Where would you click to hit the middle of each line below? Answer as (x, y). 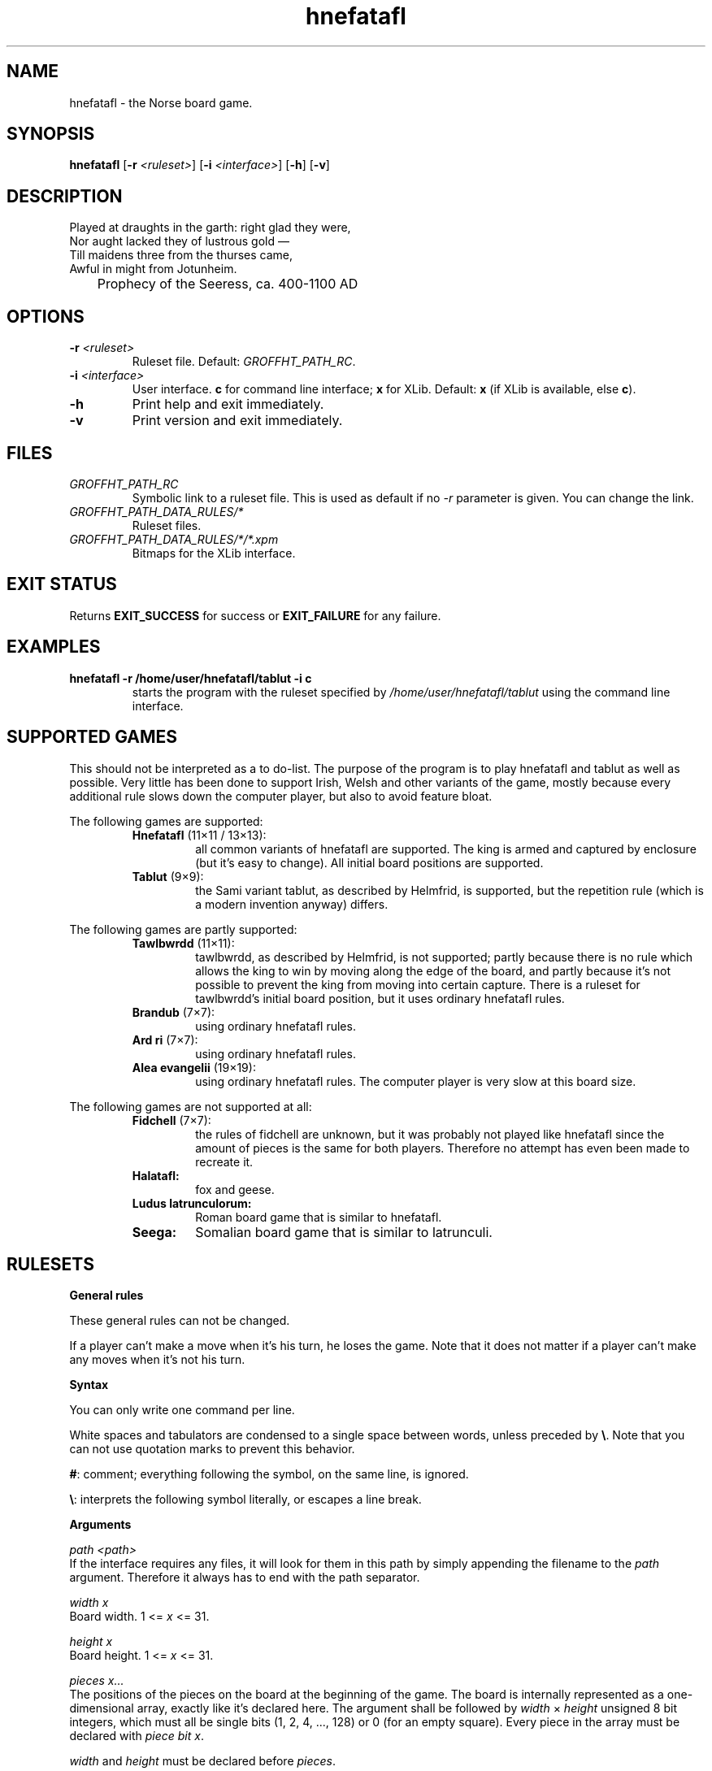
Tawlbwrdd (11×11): (183, 943)
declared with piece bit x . (137, 1736)
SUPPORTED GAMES (92, 737)
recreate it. (224, 1161)
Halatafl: (156, 1175)
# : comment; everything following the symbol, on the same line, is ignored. (269, 1474)
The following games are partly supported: (183, 929)
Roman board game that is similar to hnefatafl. (319, 1217)
